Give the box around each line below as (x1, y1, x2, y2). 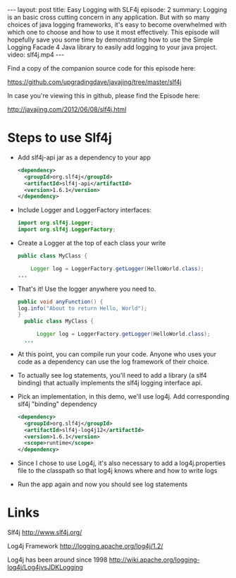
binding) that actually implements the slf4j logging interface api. (17, 378, 203, 387)
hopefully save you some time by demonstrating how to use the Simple (7, 35, 213, 44)
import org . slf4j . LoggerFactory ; (17, 226, 116, 234)
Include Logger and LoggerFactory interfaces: (17, 206, 151, 215)
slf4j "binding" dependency (17, 399, 97, 408)
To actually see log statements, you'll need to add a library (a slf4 (17, 371, 207, 379)
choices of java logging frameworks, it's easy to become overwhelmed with (7, 20, 227, 29)
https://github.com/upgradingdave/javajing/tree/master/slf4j (7, 78, 182, 86)
